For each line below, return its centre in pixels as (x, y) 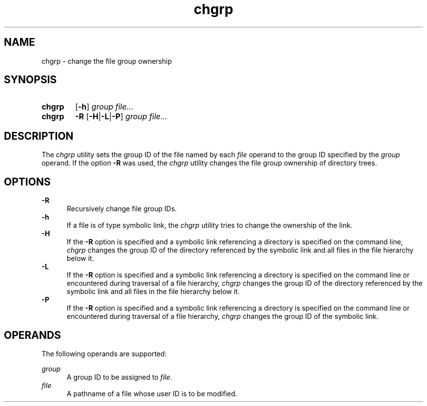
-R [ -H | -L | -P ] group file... (121, 117)
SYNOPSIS (30, 80)
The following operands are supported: (104, 353)
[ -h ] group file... (104, 107)
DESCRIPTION (39, 136)
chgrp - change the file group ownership (107, 61)
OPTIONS (27, 182)
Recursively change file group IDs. (122, 209)
